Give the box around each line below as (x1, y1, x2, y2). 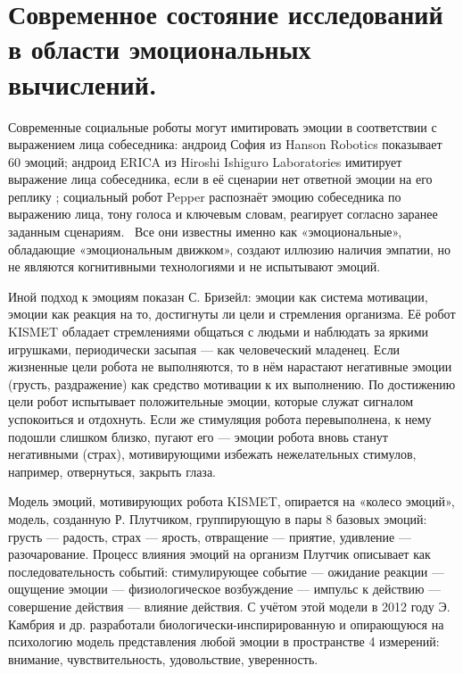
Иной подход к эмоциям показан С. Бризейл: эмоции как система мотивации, (8, 287, 428, 305)
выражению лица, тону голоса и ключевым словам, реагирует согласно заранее (8, 204, 438, 223)
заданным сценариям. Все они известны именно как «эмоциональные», (8, 222, 402, 241)
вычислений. (8, 65, 157, 102)
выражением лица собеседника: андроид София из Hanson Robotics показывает (8, 135, 442, 154)
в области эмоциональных (8, 30, 311, 67)
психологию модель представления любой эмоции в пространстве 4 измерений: (8, 632, 440, 651)
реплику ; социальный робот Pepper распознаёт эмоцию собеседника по (8, 187, 401, 205)
